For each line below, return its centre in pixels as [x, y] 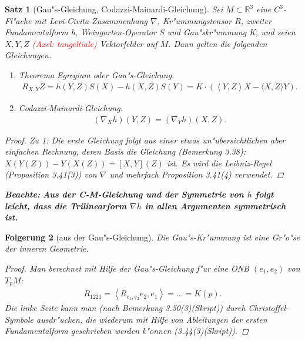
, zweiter [256, 20]
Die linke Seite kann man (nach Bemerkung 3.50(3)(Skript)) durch [125, 308]
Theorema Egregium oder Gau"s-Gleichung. [96, 74]
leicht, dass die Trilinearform [66, 205]
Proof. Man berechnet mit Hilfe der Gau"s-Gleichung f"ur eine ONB [127, 268]
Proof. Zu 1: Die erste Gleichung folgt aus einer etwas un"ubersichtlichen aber [145, 140]
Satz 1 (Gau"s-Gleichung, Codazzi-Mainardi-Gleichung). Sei [114, 9]
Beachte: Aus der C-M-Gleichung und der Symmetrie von [124, 194]
